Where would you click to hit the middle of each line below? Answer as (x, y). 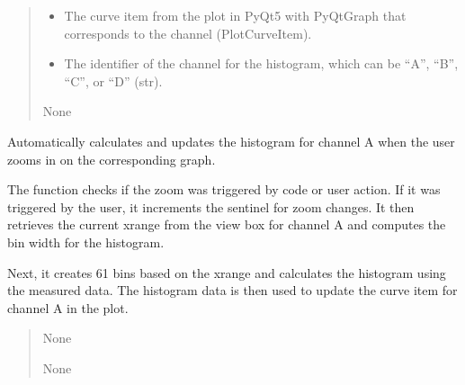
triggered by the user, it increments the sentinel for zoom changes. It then (211, 206)
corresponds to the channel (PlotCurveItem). (188, 33)
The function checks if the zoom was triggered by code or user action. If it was (224, 189)
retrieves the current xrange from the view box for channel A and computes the (227, 224)
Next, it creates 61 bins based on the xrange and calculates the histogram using (227, 272)
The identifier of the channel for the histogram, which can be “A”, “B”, (261, 63)
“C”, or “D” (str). (113, 81)
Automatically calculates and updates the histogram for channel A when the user (231, 141)
